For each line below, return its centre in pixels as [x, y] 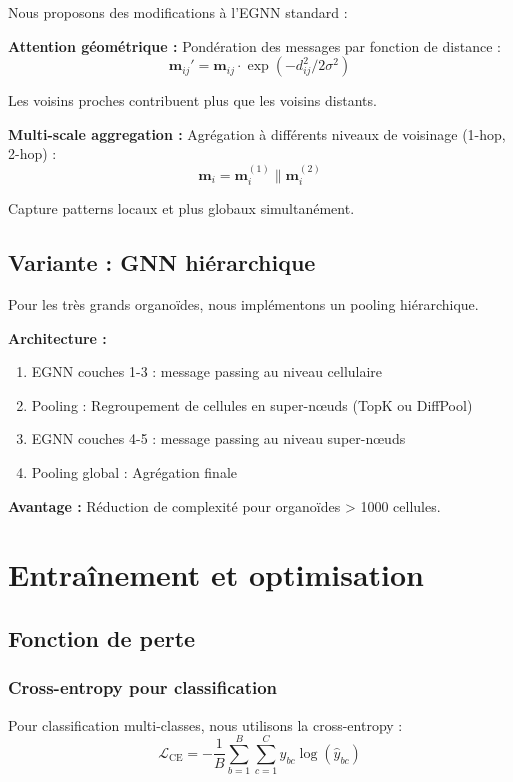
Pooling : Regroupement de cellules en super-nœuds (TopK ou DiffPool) [252, 404]
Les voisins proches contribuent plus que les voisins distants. [192, 100]
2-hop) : [32, 153]
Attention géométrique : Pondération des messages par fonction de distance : [254, 45]
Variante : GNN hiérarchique [162, 262]
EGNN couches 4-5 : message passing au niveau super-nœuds [218, 438]
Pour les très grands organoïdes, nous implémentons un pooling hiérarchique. [243, 304]
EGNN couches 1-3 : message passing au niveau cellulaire [207, 371]
